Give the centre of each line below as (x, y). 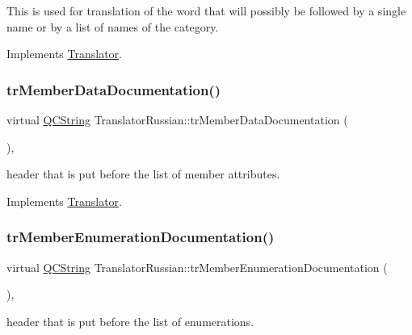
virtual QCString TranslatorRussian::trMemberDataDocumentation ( (177, 119)
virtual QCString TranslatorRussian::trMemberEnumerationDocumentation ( (197, 267)
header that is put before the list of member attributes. (143, 174)
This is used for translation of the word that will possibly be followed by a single (206, 10)
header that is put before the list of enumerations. (130, 321)
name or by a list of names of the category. (113, 26)
